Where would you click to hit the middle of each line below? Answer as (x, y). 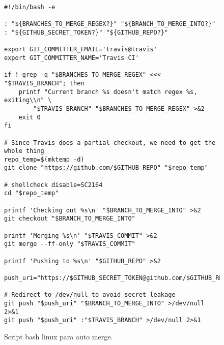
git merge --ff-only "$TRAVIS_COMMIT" (70, 244)
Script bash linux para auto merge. (59, 336)
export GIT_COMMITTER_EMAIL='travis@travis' (81, 50)
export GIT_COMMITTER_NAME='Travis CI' (72, 58)
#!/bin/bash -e (30, 7)
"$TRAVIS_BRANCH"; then (44, 83)
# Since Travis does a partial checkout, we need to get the (110, 143)
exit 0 (30, 117)
